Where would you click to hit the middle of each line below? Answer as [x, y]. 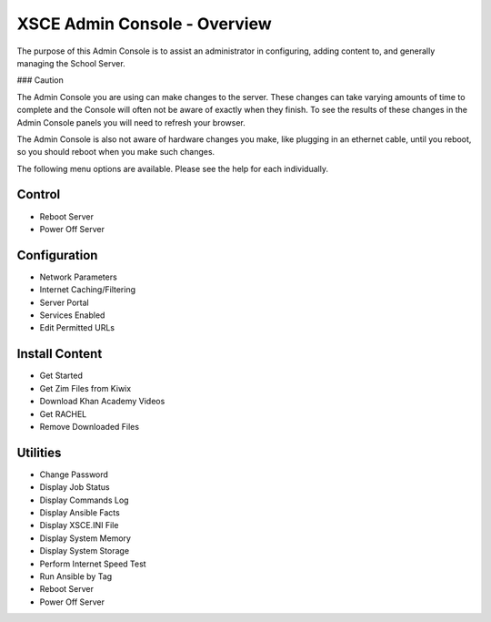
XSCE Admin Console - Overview [144, 24]
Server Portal [65, 302]
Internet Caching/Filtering [88, 290]
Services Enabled [72, 315]
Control [39, 194]
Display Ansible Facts [80, 512]
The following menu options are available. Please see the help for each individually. [173, 168]
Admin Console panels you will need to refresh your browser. [131, 122]
